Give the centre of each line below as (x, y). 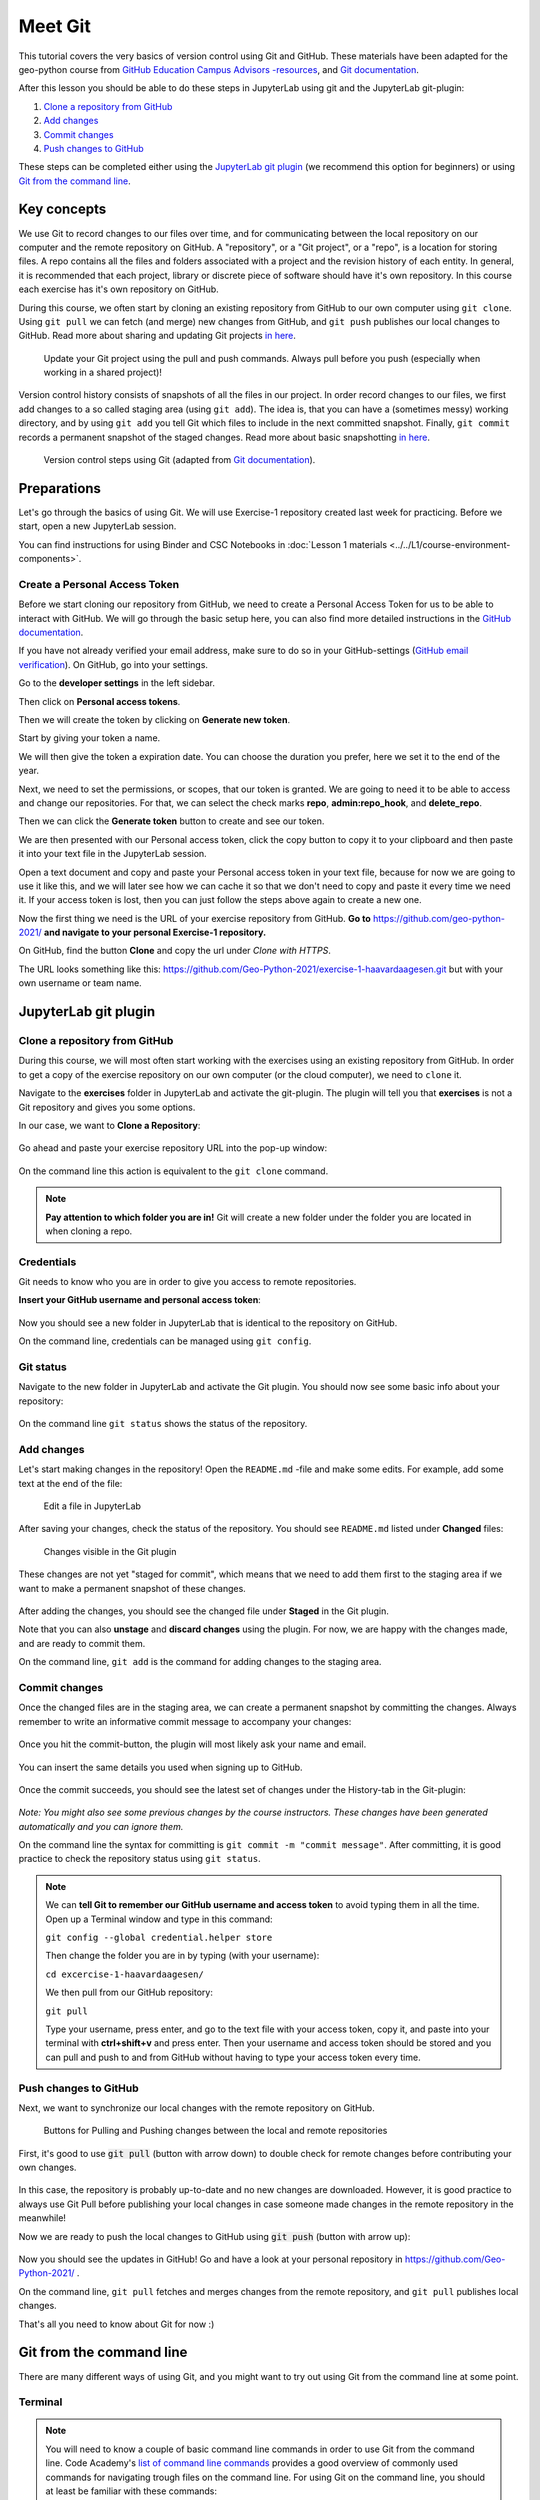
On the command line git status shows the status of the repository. (163, 1424)
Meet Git (55, 26)
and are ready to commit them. (82, 1643)
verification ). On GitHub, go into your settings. (113, 664)
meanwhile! (42, 2218)
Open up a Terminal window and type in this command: (159, 1919)
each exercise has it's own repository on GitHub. (118, 289)
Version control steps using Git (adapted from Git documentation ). (179, 460)
